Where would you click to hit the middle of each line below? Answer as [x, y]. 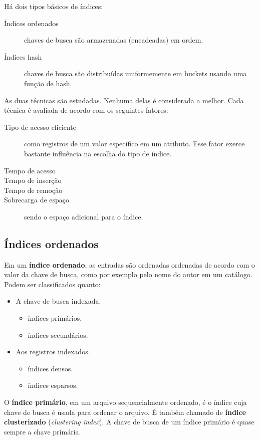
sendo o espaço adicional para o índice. [84, 216]
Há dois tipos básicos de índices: [54, 6]
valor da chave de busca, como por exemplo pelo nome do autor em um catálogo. [128, 274]
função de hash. [48, 83]
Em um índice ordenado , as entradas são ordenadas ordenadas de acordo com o [129, 264]
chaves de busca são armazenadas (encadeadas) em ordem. [114, 40]
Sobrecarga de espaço [37, 200]
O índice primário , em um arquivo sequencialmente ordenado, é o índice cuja [125, 402]
